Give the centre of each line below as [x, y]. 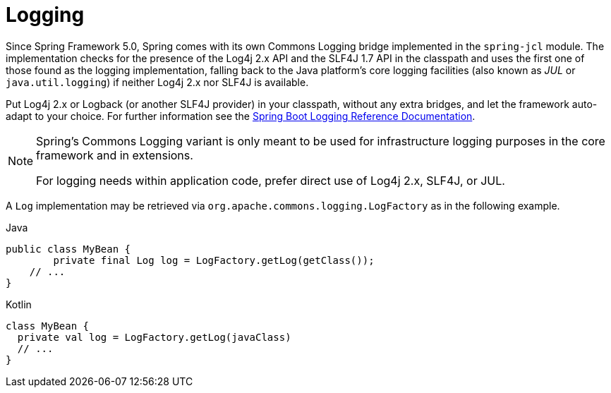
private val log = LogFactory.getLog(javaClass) [154, 337]
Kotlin [19, 304]
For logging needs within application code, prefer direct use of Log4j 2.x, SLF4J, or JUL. [271, 180]
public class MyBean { [68, 249]
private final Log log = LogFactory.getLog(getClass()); [214, 260]
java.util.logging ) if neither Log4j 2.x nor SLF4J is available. [157, 82]
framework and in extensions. [115, 155]
